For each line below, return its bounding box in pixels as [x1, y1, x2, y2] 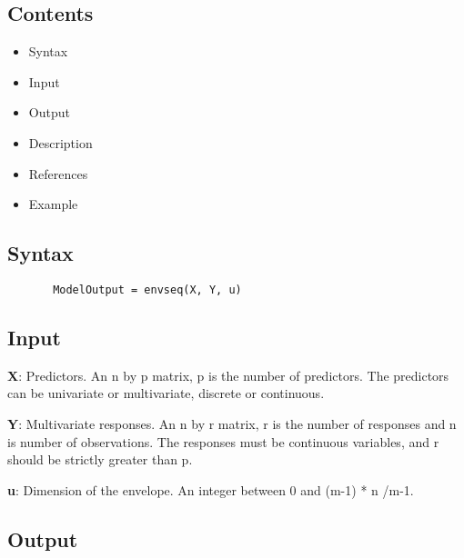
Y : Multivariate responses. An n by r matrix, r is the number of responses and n [7, 414, 457, 433]
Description [28, 133, 93, 152]
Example [28, 194, 78, 214]
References [28, 164, 88, 183]
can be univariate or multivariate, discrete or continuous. [7, 384, 325, 403]
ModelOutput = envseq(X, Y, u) [53, 283, 242, 296]
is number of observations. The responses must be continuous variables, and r [7, 432, 439, 451]
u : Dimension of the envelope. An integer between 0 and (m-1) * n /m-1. [7, 480, 414, 499]
